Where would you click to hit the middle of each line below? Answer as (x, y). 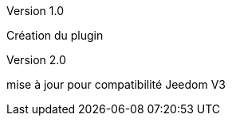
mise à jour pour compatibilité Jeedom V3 (116, 84)
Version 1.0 (35, 11)
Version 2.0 (36, 60)
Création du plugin (55, 35)
